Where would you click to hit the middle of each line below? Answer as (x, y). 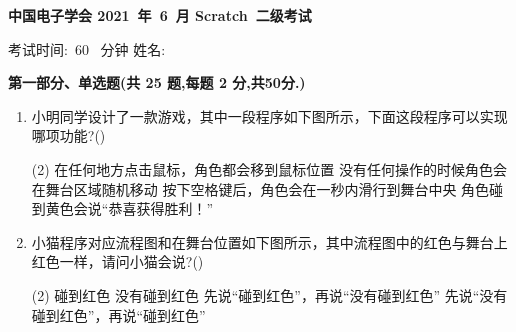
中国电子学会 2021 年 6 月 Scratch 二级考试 (160, 15)
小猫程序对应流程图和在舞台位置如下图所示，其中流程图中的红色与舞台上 (269, 241)
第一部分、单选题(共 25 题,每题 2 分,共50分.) (157, 82)
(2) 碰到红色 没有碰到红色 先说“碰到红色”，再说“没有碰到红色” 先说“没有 (269, 294)
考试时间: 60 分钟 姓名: (87, 48)
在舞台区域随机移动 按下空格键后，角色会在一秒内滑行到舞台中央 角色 (260, 188)
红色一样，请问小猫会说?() (117, 261)
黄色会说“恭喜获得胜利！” (129, 208)
